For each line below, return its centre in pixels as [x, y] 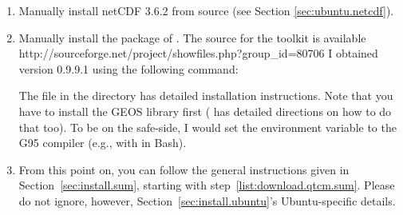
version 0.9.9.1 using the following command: [128, 68]
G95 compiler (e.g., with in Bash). [103, 143]
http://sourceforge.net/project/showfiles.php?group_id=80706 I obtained [198, 53]
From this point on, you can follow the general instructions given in [184, 169]
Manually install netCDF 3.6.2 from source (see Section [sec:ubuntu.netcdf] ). [206, 10]
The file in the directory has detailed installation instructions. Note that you [206, 96]
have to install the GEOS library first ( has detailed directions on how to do [205, 111]
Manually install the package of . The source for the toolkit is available [192, 37]
